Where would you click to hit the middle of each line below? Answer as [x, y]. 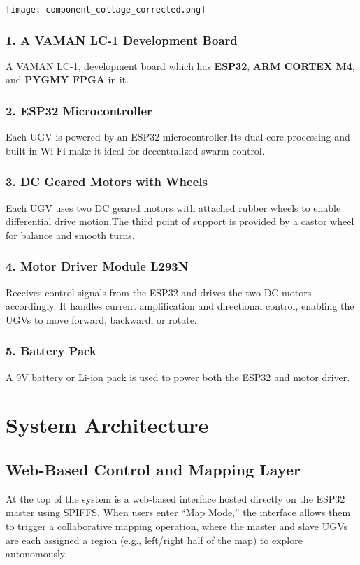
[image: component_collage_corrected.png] [106, 10]
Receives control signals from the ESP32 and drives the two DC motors [159, 292]
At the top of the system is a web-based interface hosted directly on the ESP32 [175, 498]
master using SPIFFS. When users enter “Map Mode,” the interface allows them [178, 512]
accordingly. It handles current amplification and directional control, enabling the [180, 306]
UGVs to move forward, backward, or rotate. [101, 319]
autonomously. [36, 553]
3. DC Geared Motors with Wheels [107, 181]
